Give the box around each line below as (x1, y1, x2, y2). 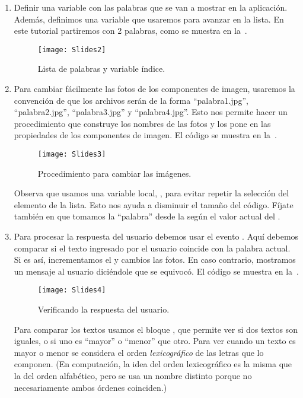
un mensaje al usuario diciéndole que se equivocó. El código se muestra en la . (14, 265, 299, 277)
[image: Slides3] (37, 150, 106, 158)
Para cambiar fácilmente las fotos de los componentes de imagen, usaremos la (14, 82, 295, 95)
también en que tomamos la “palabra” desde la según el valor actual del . (14, 210, 280, 222)
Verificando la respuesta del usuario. (37, 303, 170, 316)
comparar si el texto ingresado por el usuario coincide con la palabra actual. (14, 241, 291, 254)
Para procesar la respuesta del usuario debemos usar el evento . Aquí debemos (14, 230, 299, 243)
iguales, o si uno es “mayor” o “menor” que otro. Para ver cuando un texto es (14, 335, 296, 347)
